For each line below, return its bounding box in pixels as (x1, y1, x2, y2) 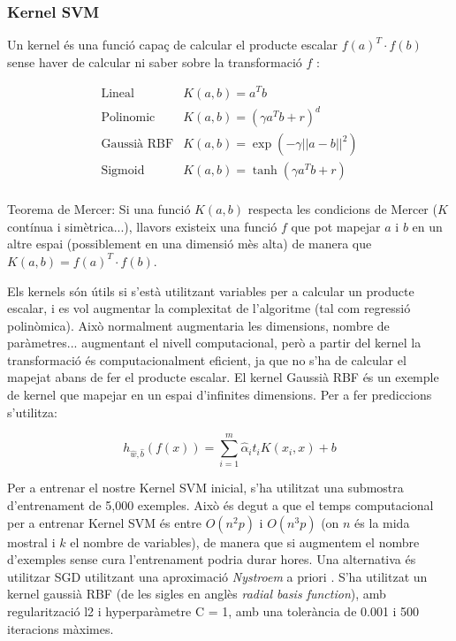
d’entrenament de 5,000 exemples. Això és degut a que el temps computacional (7, 495, 434, 514)
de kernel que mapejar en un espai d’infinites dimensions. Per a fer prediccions (7, 385, 432, 404)
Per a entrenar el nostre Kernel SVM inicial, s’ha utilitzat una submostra (7, 478, 404, 497)
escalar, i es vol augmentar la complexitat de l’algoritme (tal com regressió (7, 299, 411, 317)
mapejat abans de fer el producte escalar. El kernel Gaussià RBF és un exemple (7, 368, 439, 386)
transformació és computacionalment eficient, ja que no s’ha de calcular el (7, 350, 407, 369)
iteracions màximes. (7, 619, 114, 637)
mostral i (7, 532, 56, 551)
